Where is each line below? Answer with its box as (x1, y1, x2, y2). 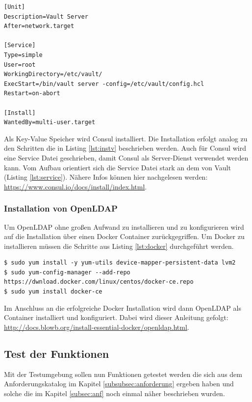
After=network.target (4, 23, 75, 30)
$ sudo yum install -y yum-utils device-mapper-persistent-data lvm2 (4, 259, 236, 267)
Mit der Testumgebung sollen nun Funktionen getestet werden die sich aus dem (4, 369, 242, 379)
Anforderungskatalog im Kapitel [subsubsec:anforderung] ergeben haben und (4, 378, 234, 389)
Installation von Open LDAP (4, 202, 118, 214)
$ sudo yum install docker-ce (4, 288, 102, 295)
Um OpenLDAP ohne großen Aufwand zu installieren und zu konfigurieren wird (4, 221, 244, 232)
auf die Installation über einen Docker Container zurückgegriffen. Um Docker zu (4, 231, 245, 241)
